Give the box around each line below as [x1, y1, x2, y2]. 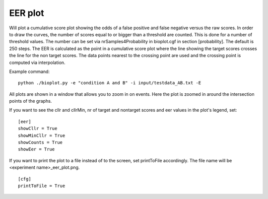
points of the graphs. [9, 98, 52, 104]
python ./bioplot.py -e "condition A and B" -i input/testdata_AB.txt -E [18, 80, 201, 86]
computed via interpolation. [9, 60, 66, 66]
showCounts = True [18, 139, 63, 145]
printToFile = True [18, 183, 66, 189]
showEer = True [18, 146, 55, 152]
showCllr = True [18, 126, 58, 132]
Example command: [9, 68, 50, 74]
